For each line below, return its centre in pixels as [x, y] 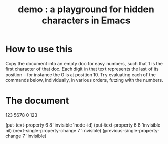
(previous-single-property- [131, 130]
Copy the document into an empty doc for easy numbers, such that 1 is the [84, 63]
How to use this [39, 49]
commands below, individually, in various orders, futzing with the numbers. [84, 80]
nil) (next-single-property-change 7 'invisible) [54, 130]
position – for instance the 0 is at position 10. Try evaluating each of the [81, 74]
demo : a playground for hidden [86, 10]
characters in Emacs [86, 20]
